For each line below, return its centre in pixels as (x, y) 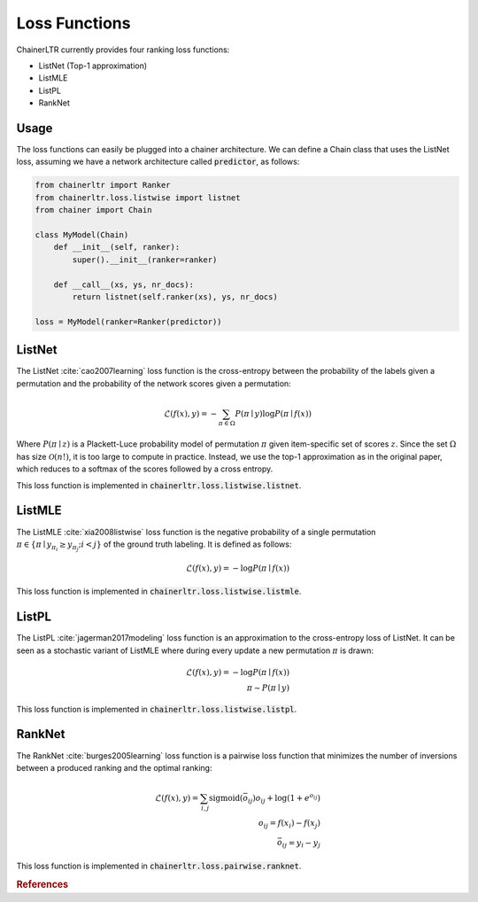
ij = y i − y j (301, 844)
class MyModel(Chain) (82, 234)
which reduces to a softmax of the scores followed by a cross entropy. (145, 469)
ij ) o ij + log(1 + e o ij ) (284, 798)
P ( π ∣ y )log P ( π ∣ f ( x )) (273, 413)
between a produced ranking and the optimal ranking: (114, 767)
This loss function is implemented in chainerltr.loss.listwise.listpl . (157, 709)
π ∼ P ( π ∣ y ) (268, 688)
